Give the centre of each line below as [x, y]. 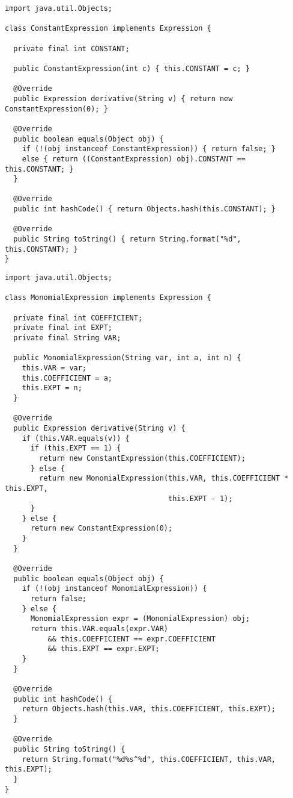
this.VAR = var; [54, 368]
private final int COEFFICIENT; [78, 318]
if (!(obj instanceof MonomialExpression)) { [114, 589]
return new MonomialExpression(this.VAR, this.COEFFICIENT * [164, 478]
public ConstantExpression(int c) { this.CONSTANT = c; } [132, 68]
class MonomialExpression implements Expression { [108, 298]
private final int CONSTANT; [71, 48]
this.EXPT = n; [52, 388]
